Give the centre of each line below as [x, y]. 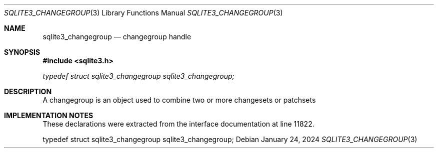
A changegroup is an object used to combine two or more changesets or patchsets [179, 100]
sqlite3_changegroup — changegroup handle [117, 37]
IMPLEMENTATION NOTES [49, 115]
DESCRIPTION [28, 91]
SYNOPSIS [22, 52]
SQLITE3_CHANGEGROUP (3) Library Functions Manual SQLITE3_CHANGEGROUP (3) [143, 13]
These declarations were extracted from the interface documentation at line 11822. [178, 124]
